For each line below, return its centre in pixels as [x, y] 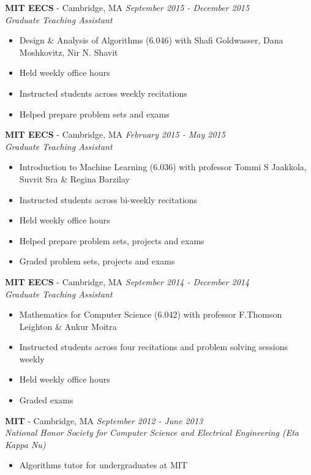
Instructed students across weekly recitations [103, 93]
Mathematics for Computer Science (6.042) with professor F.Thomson [151, 314]
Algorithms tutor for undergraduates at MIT [103, 465]
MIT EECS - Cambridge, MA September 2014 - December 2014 [127, 281]
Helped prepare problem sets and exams [94, 114]
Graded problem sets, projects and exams [97, 261]
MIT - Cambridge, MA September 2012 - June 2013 [104, 420]
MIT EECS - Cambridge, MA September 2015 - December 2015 [127, 7]
